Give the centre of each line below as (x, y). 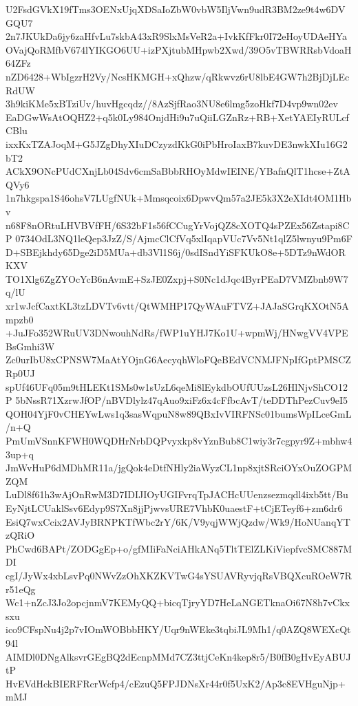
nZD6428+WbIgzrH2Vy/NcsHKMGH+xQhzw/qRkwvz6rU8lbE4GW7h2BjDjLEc (178, 76)
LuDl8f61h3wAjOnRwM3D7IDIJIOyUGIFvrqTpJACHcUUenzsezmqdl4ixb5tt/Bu (177, 494)
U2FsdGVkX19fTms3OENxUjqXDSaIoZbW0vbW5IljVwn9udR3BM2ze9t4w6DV (176, 9)
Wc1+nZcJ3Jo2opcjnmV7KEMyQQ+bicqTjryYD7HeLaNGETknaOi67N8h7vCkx (178, 602)
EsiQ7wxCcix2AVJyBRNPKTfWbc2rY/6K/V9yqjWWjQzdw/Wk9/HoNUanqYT (178, 521)
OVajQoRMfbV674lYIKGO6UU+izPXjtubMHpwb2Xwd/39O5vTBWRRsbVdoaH (179, 49)
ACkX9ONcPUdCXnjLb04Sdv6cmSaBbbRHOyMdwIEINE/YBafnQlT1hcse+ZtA (178, 171)
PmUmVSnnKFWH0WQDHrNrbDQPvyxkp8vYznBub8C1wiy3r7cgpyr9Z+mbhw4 (179, 440)
